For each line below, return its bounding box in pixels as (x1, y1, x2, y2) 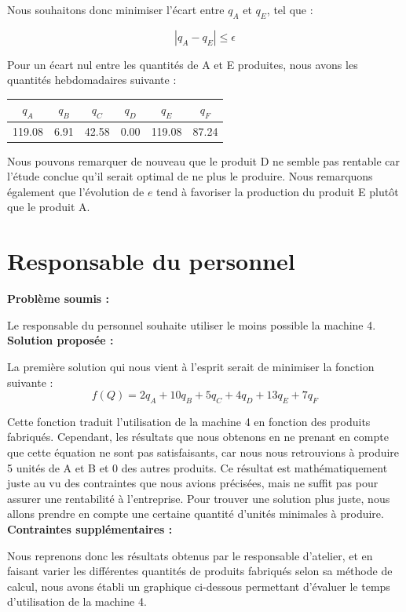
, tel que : (266, 2, 313, 17)
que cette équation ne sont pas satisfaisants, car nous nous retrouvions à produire (7, 444, 400, 461)
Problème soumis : (7, 290, 110, 307)
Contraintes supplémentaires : (7, 521, 173, 537)
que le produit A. (7, 199, 90, 215)
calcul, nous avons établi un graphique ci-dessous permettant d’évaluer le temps (7, 577, 390, 594)
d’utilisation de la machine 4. (7, 593, 147, 610)
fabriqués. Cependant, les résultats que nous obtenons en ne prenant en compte (7, 428, 389, 445)
